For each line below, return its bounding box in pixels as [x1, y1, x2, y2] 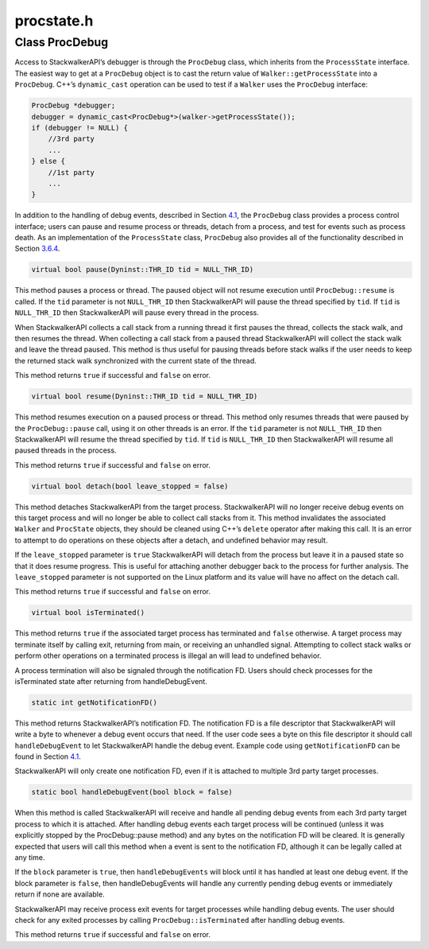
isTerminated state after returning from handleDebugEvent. [14, 676, 208, 686]
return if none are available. [14, 889, 105, 899]
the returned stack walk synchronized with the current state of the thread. [14, 356, 257, 365]
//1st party [48, 168, 95, 177]
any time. [14, 852, 45, 862]
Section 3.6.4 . [14, 243, 60, 254]
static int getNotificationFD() [31, 698, 158, 707]
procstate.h [14, 12, 94, 29]
